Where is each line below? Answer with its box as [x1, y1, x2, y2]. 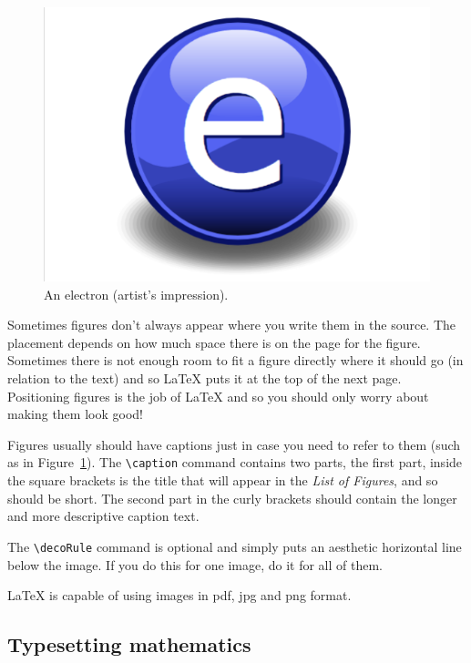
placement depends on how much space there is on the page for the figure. [7, 332, 421, 352]
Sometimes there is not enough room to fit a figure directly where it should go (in [7, 351, 464, 370]
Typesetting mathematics [7, 630, 251, 658]
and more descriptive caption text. [7, 506, 200, 525]
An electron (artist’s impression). [44, 284, 229, 303]
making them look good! [7, 404, 143, 423]
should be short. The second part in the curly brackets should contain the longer [7, 488, 457, 507]
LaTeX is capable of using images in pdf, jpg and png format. [7, 586, 352, 605]
